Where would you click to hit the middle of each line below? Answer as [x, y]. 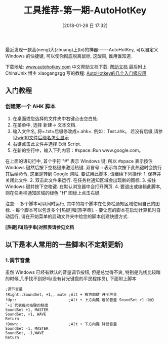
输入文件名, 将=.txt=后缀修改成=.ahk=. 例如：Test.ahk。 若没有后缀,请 [85, 131]
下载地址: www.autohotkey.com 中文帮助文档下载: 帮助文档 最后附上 [76, 67]
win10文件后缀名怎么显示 [43, 137]
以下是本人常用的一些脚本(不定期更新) [64, 245]
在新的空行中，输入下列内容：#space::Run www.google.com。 [78, 150]
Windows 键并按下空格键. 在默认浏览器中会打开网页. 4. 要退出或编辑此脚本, [83, 186]
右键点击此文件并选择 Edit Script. [47, 144]
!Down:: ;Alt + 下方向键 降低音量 [61, 324]
